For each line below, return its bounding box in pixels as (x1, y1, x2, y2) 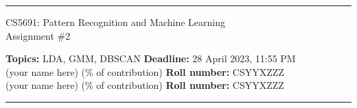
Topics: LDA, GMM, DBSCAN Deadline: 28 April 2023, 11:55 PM (5, 51, 296, 66)
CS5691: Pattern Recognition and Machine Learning (5, 15, 225, 29)
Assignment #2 (5, 28, 71, 42)
